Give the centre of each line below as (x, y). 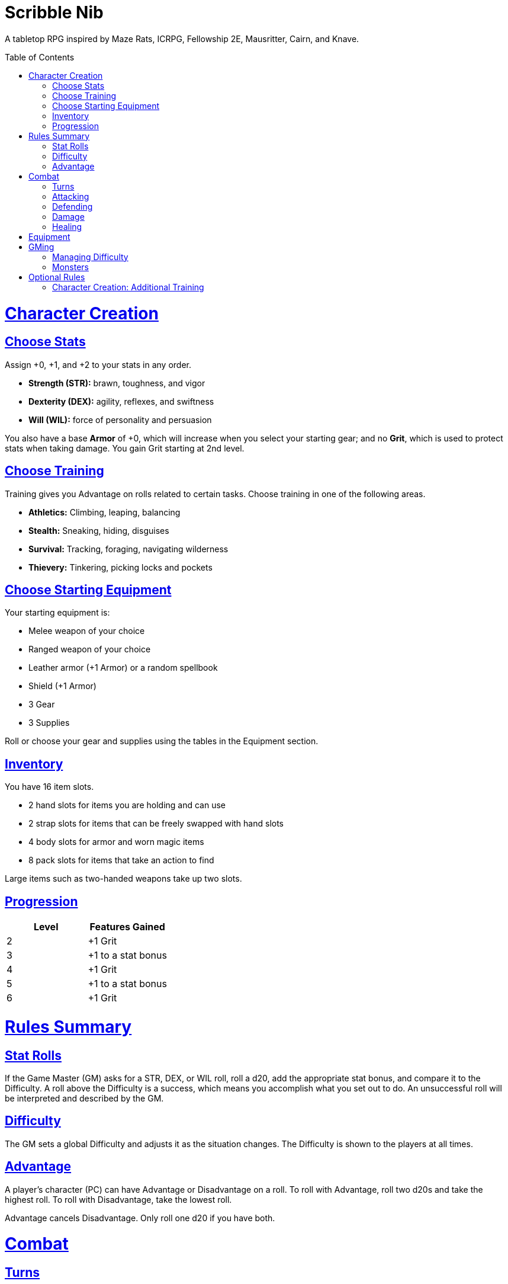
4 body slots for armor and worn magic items (116, 842)
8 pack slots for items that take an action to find (121, 860)
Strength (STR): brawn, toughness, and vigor (117, 383)
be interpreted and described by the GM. (84, 1098)
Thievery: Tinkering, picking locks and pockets (120, 567)
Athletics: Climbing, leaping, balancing (105, 512)
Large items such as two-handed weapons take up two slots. (123, 879)
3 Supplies (49, 723)
